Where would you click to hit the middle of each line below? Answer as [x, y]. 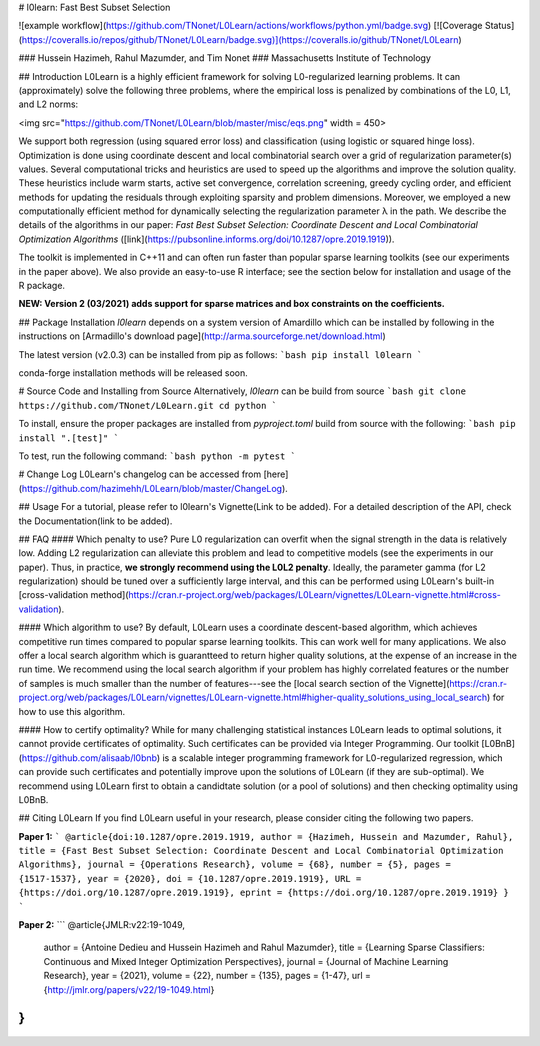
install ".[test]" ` [69, 438]
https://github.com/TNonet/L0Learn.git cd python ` [148, 405]
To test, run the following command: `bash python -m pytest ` [157, 456]
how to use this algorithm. [72, 711]
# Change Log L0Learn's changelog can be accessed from [140, 474]
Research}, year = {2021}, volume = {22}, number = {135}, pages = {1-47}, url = [207, 976]
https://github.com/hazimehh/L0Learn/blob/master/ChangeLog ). [155, 488]
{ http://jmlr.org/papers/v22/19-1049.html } [129, 989]
